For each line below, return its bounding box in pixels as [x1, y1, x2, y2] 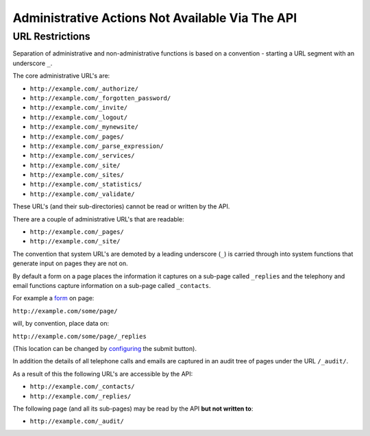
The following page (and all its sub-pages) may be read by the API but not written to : [12, 404, 254, 413]
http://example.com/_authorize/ [29, 84, 138, 93]
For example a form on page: [12, 294, 95, 302]
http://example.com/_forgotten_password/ [29, 94, 171, 102]
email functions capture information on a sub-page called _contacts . [12, 281, 211, 289]
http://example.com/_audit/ [29, 417, 125, 425]
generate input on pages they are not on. [12, 259, 128, 267]
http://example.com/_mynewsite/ [29, 123, 138, 131]
